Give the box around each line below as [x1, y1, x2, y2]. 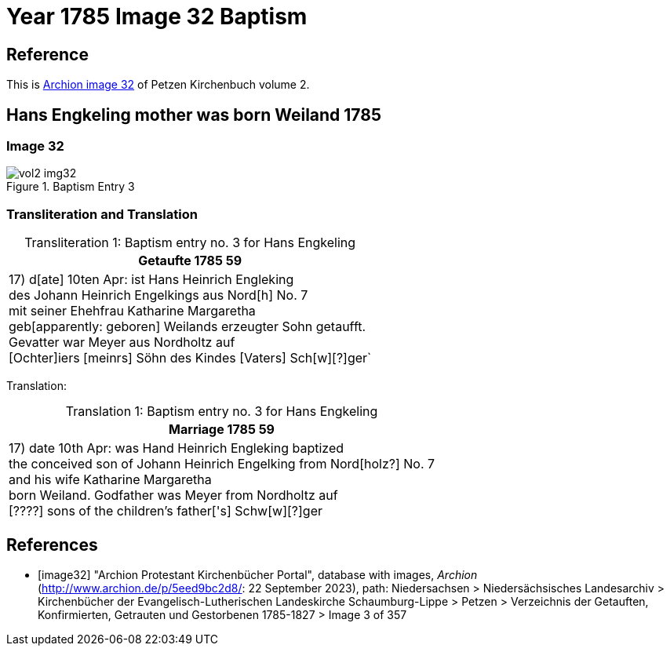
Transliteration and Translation [6, 206, 198, 222]
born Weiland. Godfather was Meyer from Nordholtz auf [9, 487, 338, 504]
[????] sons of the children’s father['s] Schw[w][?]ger [9, 503, 322, 519]
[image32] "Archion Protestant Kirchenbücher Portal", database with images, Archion [38, 567, 478, 581]
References [6, 534, 98, 555]
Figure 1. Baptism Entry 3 [6, 180, 135, 194]
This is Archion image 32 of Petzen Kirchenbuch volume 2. [6, 78, 310, 92]
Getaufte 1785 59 [138, 253, 242, 269]
